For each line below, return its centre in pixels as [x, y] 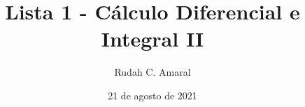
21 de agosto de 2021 [152, 95]
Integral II [152, 39]
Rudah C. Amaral [152, 72]
